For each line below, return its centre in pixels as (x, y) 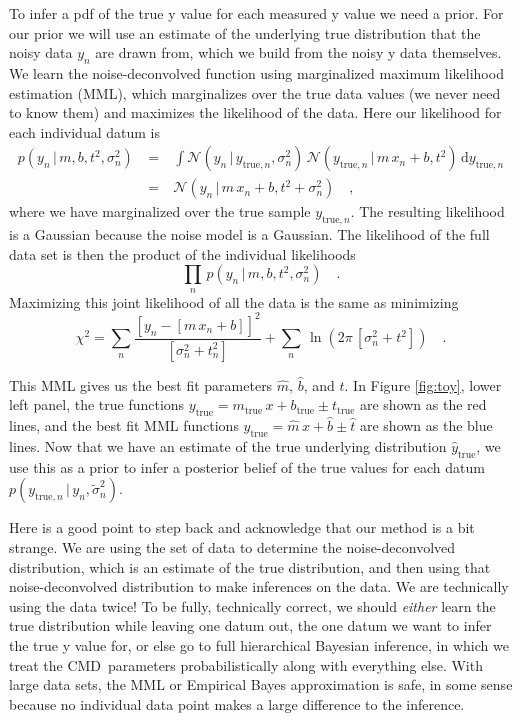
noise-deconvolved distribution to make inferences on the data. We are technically (259, 586)
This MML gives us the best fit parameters (141, 384)
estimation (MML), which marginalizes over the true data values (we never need (255, 92)
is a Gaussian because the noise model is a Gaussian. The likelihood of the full (249, 234)
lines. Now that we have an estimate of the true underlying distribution (228, 445)
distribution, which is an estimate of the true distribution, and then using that (250, 566)
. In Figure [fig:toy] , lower (423, 384)
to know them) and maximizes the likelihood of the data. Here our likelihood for (255, 112)
